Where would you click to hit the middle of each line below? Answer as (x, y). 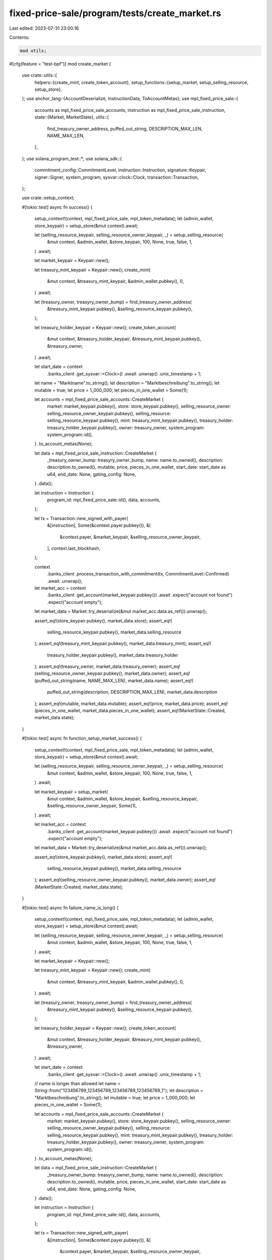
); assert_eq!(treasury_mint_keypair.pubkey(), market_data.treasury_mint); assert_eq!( (123, 644)
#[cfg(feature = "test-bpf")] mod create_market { (60, 64)
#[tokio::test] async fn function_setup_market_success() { (82, 738)
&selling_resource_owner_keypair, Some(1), (92, 806)
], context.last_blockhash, (74, 548)
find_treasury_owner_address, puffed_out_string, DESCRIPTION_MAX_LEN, (125, 129)
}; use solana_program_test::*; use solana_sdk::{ (72, 158)
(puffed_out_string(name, (61, 680)
